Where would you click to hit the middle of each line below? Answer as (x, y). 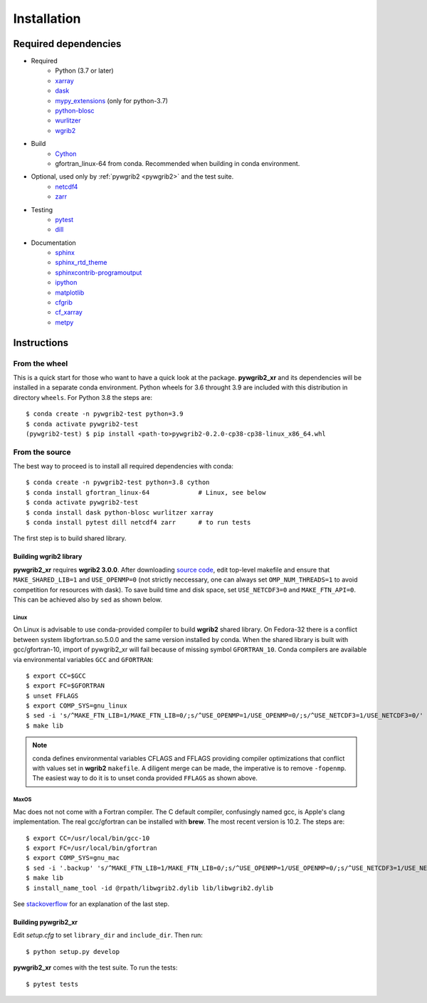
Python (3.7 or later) (84, 70)
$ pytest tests (52, 984)
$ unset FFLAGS (52, 695)
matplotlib (70, 293)
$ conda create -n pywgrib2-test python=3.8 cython (118, 483)
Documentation (53, 243)
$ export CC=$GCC (56, 676)
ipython (66, 283)
